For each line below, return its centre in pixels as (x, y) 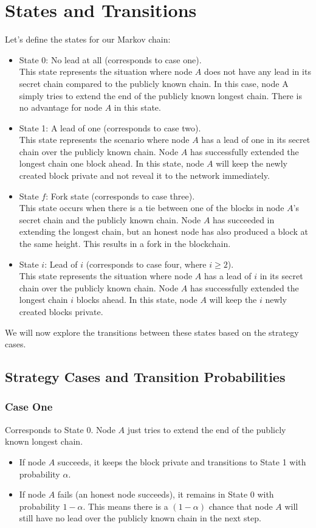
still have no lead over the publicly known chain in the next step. (140, 518)
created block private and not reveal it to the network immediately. (144, 175)
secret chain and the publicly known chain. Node (110, 219)
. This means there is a (125, 506)
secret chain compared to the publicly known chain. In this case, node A (154, 83)
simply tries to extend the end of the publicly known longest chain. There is (160, 95)
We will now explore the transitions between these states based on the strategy (152, 332)
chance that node (241, 506)
